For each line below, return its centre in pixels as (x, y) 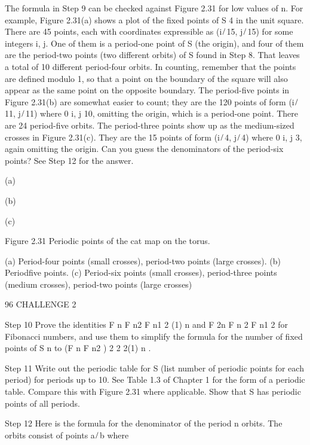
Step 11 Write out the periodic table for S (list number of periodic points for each (154, 368)
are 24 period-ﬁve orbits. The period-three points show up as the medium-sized (150, 125)
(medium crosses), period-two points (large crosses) (99, 284)
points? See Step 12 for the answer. (69, 160)
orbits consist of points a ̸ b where (67, 435)
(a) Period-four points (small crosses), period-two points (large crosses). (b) (143, 260)
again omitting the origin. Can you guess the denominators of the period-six (144, 149)
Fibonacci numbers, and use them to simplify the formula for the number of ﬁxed (154, 336)
